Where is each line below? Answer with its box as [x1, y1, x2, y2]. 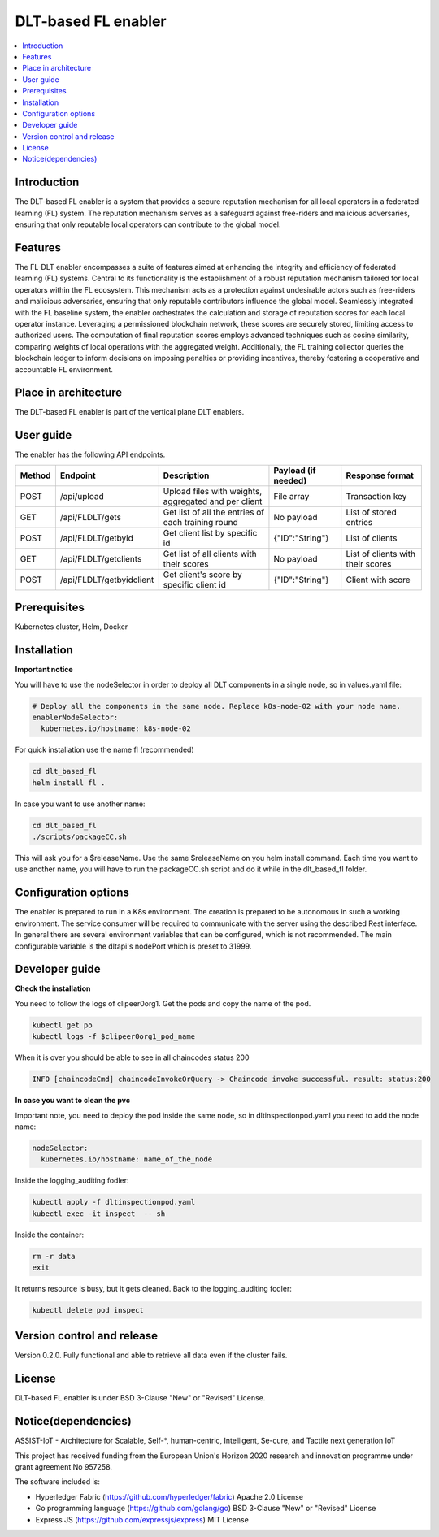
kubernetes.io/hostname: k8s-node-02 [41, 724, 191, 733]
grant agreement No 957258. [15, 1462, 113, 1472]
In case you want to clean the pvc [15, 1096, 130, 1105]
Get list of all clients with [163, 548, 257, 559]
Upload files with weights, [163, 485, 263, 497]
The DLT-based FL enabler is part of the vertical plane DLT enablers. [15, 407, 245, 417]
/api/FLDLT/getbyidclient [59, 574, 154, 585]
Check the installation [15, 983, 91, 993]
